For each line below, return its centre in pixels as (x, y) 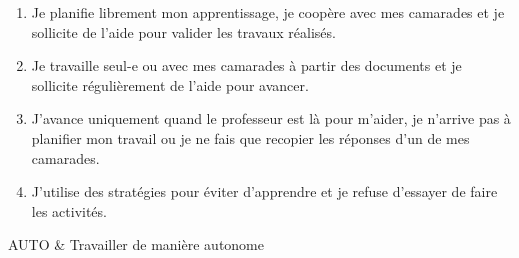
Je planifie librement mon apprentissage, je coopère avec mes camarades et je (268, 12)
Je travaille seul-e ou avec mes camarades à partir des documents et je (246, 65)
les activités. (69, 210)
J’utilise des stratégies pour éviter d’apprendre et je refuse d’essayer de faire (264, 191)
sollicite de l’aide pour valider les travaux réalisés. (183, 31)
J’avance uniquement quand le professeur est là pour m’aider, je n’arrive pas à (271, 118)
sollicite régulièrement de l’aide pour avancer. (170, 84)
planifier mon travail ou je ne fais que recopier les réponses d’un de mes (250, 137)
